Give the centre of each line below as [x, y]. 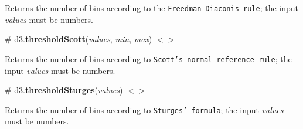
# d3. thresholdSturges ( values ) [64, 90]
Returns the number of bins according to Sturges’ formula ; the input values [144, 109]
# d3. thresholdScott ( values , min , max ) [79, 39]
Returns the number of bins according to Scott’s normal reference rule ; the [148, 58]
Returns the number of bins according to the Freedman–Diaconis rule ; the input [151, 8]
